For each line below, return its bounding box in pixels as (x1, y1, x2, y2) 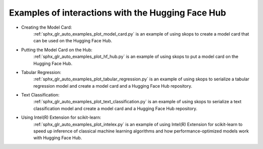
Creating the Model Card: (21, 24, 72, 30)
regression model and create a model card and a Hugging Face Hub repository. (33, 83, 192, 89)
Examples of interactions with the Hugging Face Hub (9, 7, 226, 18)
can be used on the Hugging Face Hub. (33, 38, 112, 44)
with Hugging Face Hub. (33, 135, 82, 141)
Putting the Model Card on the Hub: (21, 47, 93, 53)
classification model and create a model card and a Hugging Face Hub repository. (33, 105, 197, 112)
